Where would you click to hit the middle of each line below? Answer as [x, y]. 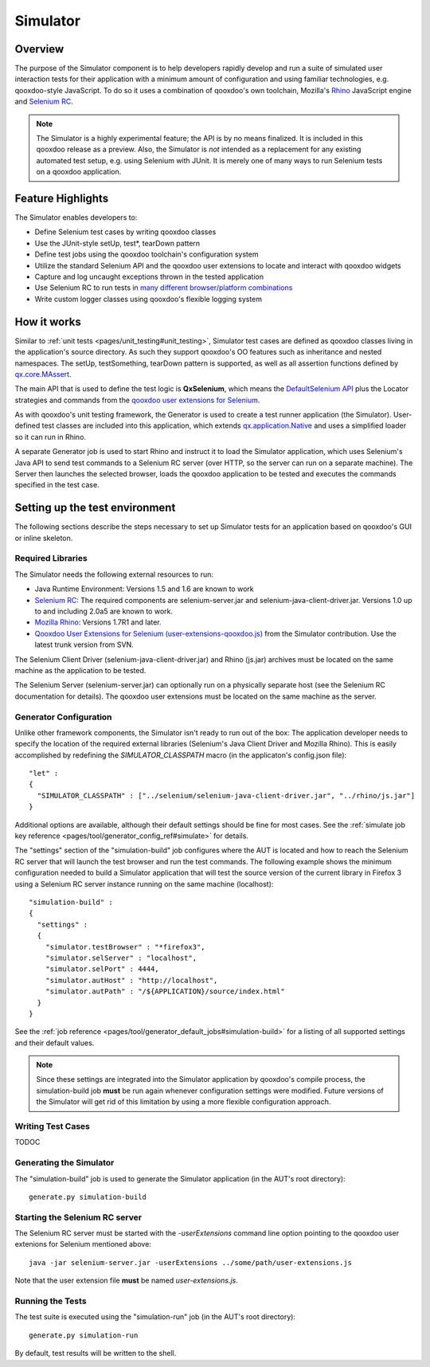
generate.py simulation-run [84, 1335]
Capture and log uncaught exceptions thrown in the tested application [149, 277]
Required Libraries [51, 558]
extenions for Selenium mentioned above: [83, 1244]
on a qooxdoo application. [79, 172]
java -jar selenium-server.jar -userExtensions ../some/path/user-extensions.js [191, 1262]
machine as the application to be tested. [80, 670]
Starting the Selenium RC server [78, 1217]
